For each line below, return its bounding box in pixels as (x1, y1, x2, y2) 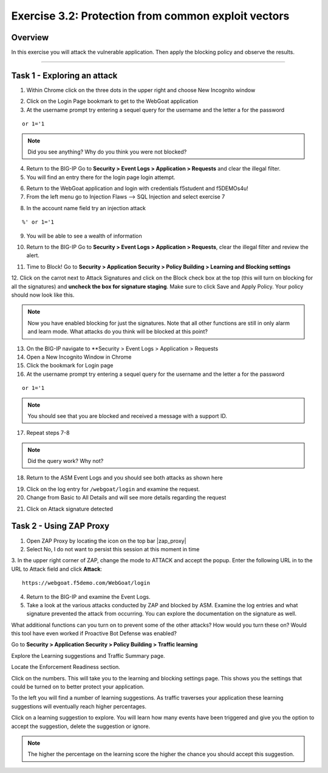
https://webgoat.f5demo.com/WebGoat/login (22, 579, 151, 587)
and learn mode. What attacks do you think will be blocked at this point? (27, 328, 208, 335)
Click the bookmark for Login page (26, 362, 114, 369)
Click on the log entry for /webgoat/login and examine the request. (26, 485, 200, 493)
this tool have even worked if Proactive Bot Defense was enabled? (11, 630, 177, 637)
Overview (11, 32, 49, 43)
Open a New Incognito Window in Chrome (26, 353, 132, 361)
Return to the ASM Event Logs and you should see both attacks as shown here (26, 474, 223, 481)
